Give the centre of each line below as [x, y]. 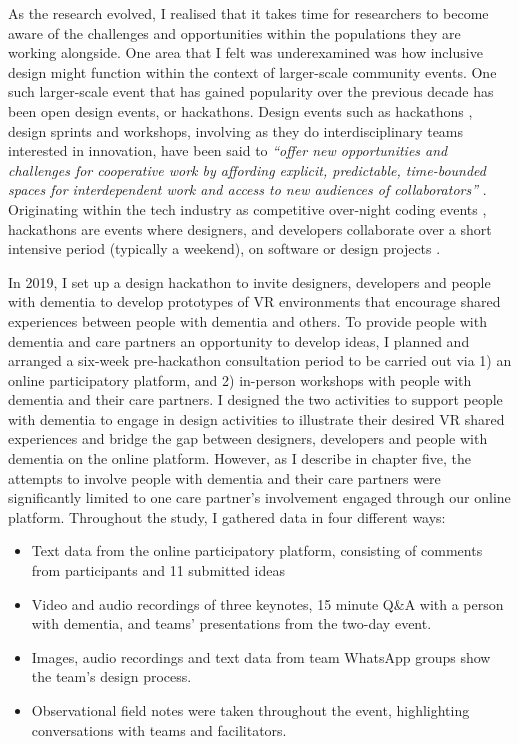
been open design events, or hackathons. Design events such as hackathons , [240, 110]
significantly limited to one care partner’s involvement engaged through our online [259, 497]
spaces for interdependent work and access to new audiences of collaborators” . [247, 189]
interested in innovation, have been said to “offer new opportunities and [228, 150]
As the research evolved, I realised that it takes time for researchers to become [248, 13]
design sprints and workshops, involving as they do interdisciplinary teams [236, 130]
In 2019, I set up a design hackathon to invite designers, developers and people [249, 281]
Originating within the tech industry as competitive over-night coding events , [247, 208]
